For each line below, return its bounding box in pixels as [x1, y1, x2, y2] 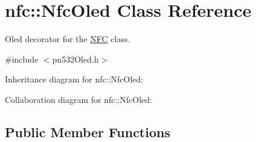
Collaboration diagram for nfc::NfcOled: [5, 93, 153, 105]
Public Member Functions [5, 122, 170, 141]
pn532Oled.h [52, 52, 99, 65]
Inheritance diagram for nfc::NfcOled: [5, 73, 144, 85]
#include [5, 52, 39, 65]
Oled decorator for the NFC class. [5, 32, 130, 45]
